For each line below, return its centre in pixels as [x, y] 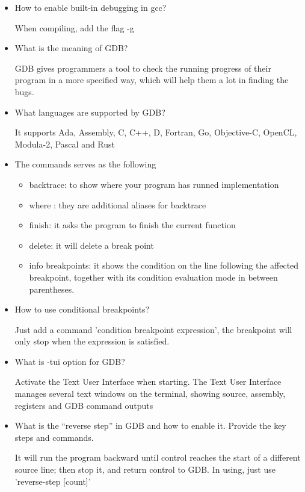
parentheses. [52, 289]
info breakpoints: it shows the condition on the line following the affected [164, 265]
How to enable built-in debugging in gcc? [91, 7]
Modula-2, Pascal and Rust [65, 144]
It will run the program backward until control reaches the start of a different [158, 457]
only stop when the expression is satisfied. [92, 341]
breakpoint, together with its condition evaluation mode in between [153, 277]
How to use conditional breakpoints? [82, 309]
